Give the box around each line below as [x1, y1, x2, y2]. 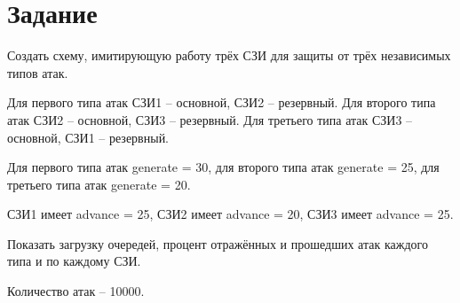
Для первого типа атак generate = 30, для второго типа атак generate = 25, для [7, 158, 440, 176]
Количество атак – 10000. [7, 282, 145, 300]
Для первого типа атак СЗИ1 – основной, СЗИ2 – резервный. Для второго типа [7, 93, 436, 112]
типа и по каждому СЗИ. [7, 252, 141, 270]
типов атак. [7, 63, 68, 82]
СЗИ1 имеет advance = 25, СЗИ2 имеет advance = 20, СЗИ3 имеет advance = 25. [7, 205, 454, 223]
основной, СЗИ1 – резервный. [7, 128, 170, 146]
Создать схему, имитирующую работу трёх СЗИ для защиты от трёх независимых [7, 46, 451, 65]
